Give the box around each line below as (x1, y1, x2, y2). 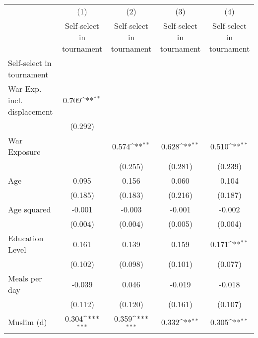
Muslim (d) (8, 316, 47, 328)
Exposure (8, 146, 41, 157)
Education (8, 232, 44, 244)
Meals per (8, 272, 42, 284)
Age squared (8, 203, 51, 215)
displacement (8, 106, 53, 117)
